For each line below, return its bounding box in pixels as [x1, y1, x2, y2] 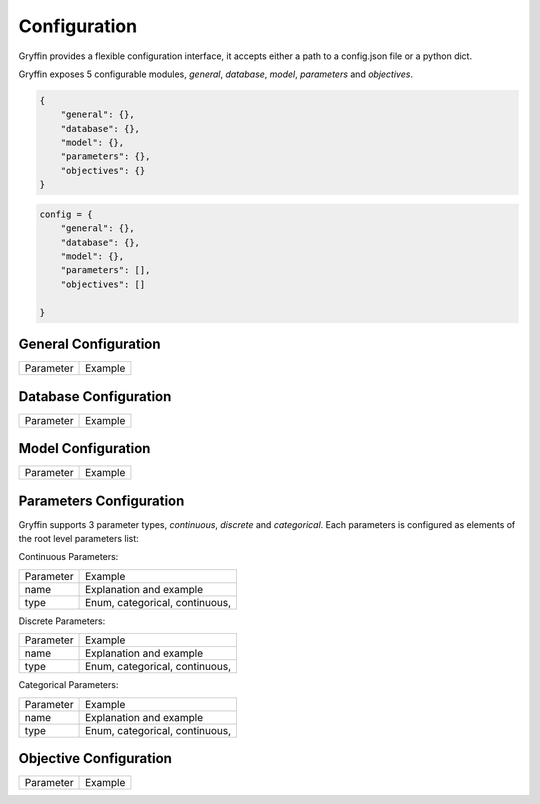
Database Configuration [18, 388, 172, 405]
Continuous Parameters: [18, 551, 119, 563]
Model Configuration [18, 440, 151, 457]
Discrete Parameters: [18, 615, 106, 627]
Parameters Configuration [18, 492, 185, 509]
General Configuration [18, 335, 161, 352]
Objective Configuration [18, 750, 172, 767]
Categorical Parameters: [18, 679, 119, 691]
